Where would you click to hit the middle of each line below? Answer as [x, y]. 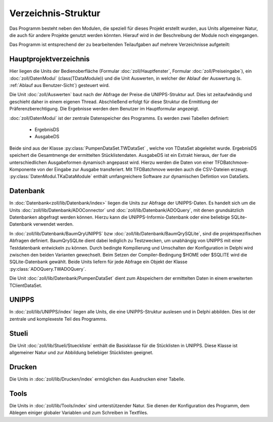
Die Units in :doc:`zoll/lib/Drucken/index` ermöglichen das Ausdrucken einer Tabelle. [97, 379]
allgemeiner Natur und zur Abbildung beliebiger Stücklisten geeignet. [81, 353]
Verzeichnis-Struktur [55, 13]
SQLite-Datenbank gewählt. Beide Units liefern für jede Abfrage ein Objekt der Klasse [98, 262]
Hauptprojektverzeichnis [50, 59]
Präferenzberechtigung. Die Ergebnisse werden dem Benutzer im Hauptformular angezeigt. [104, 109]
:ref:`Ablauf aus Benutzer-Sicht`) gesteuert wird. [60, 86]
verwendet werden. [53, 224]
